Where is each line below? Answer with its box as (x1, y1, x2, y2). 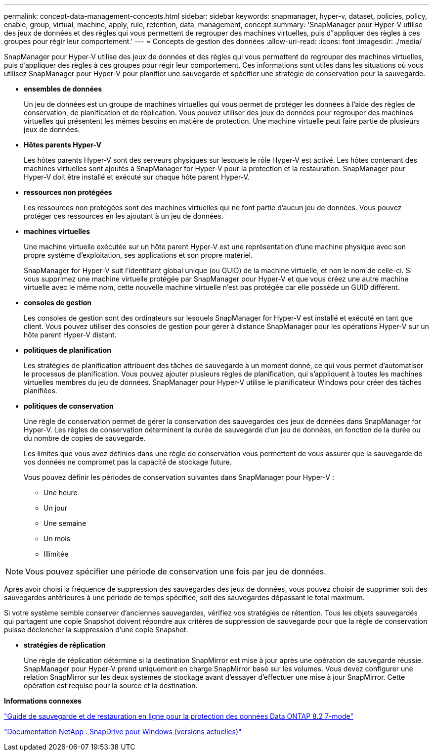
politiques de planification (24, 346, 111, 354)
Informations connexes (4, 697, 82, 705)
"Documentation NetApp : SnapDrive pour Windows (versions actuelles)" (4, 727, 242, 736)
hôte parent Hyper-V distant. (24, 330, 117, 339)
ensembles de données (24, 85, 102, 93)
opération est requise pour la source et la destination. (24, 681, 198, 690)
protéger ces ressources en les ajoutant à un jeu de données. (24, 212, 223, 220)
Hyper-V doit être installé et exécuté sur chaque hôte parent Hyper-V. (24, 173, 250, 181)
